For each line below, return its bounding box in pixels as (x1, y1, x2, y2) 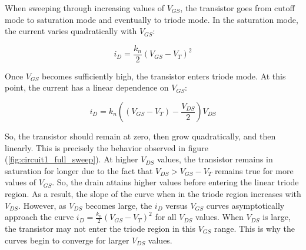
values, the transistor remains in (157, 153, 273, 165)
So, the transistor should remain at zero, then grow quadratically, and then (5, 130, 276, 142)
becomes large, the (85, 199, 152, 211)
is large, (262, 211, 291, 223)
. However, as (18, 199, 66, 211)
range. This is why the (214, 222, 295, 235)
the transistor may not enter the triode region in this (5, 222, 195, 235)
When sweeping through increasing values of (5, 2, 164, 14)
